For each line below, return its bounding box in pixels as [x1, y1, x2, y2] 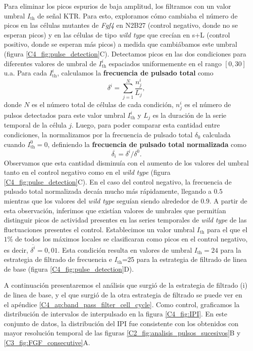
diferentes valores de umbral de [4, 58, 97, 68]
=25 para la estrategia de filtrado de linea [122, 254, 247, 264]
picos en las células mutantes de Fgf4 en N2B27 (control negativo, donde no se [4, 20, 238, 30]
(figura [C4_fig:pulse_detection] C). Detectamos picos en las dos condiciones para [4, 48, 247, 58]
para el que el [207, 224, 248, 234]
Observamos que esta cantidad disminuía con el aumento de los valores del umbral [4, 157, 249, 167]
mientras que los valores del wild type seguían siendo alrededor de [4, 196, 199, 206]
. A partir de [209, 196, 247, 206]
